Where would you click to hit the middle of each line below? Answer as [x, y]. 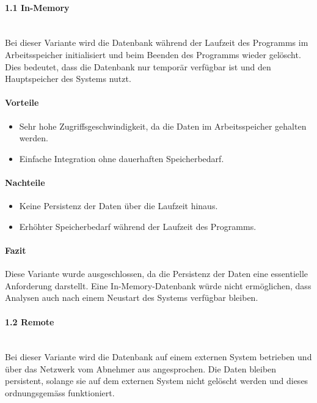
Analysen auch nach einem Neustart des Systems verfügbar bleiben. [132, 298]
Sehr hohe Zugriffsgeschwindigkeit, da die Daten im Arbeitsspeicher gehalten [163, 126]
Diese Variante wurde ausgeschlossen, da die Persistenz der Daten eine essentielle [157, 274]
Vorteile [22, 102]
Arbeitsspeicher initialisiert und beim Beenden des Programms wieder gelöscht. [153, 54]
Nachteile [25, 182]
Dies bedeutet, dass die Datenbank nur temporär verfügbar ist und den [138, 66]
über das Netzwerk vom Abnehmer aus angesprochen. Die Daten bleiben [141, 368]
